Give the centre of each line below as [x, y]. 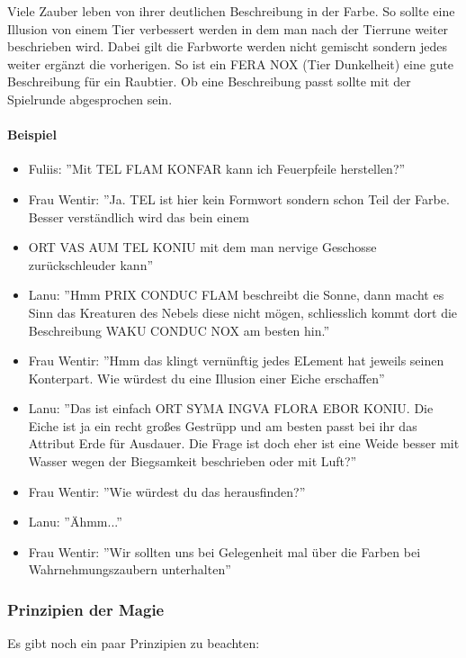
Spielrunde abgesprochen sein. [90, 99]
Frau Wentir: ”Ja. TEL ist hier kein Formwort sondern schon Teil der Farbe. [239, 198]
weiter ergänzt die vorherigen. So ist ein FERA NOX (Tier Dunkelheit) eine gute [231, 63]
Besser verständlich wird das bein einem [139, 216]
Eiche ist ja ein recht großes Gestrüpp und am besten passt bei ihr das [223, 425]
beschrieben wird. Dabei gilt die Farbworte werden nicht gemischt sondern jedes [227, 46]
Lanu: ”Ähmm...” [75, 522]
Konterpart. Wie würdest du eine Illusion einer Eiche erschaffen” [206, 378]
